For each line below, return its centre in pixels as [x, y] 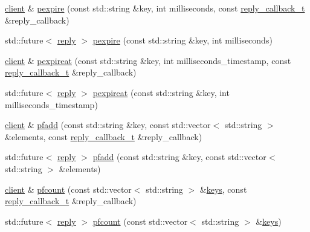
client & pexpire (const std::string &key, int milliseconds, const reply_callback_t [155, 8]
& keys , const [223, 189]
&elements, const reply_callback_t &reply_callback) [104, 136]
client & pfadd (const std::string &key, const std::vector [108, 125]
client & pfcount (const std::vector [68, 189]
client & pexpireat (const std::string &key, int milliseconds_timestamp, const [148, 60]
